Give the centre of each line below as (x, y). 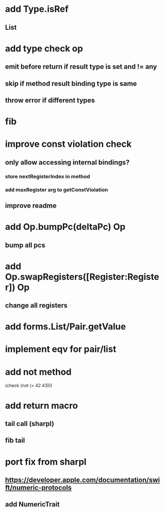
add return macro (41, 405)
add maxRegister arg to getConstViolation (57, 190)
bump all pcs (25, 245)
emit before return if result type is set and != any (81, 67)
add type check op (44, 48)
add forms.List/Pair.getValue (65, 327)
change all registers (36, 306)
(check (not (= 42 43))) (29, 385)
